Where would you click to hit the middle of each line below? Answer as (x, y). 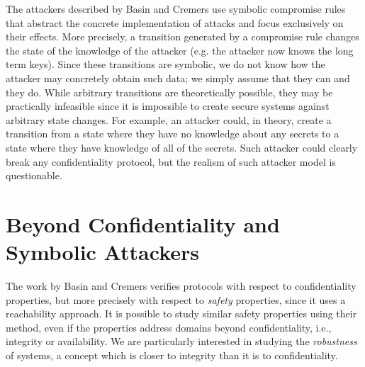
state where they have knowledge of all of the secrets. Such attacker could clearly (182, 147)
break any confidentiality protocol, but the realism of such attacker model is (171, 161)
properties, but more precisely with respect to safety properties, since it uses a (176, 299)
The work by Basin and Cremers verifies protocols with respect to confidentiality (181, 286)
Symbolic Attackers (102, 252)
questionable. (34, 175)
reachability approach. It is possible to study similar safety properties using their (181, 314)
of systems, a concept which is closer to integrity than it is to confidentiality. (172, 355)
